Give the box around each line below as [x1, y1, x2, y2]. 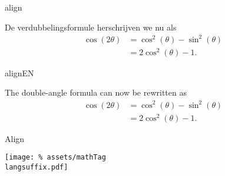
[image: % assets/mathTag [5, 153, 106, 162]
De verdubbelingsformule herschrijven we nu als [5, 21, 177, 33]
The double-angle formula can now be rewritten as [5, 86, 187, 99]
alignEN [5, 66, 34, 79]
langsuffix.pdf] [5, 163, 68, 171]
